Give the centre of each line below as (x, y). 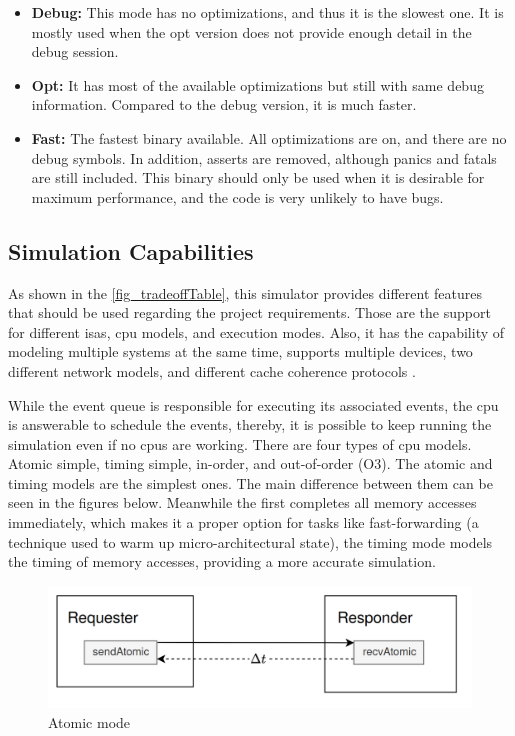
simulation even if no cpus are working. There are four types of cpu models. (240, 443)
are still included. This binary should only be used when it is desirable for (258, 177)
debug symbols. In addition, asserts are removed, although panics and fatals (264, 157)
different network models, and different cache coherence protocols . (212, 370)
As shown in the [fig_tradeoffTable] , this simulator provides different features (245, 292)
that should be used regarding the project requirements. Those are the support (249, 312)
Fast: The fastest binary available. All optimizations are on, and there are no (269, 137)
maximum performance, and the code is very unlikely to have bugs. (237, 196)
